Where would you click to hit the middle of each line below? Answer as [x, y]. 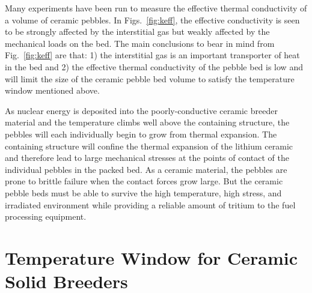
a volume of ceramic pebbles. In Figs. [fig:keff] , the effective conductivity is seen [152, 20]
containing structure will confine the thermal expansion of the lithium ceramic [149, 146]
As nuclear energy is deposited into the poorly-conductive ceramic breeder [141, 110]
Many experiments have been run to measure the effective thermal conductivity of [156, 8]
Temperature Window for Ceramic [151, 257]
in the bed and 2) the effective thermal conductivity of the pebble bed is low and [154, 66]
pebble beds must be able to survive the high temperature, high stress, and [143, 192]
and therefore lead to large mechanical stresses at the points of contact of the [147, 158]
